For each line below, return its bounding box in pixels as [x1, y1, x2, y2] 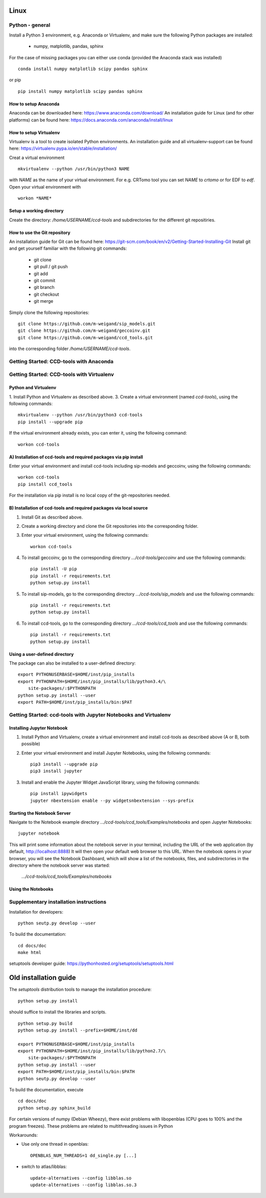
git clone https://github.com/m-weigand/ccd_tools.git [18, 335, 153, 340]
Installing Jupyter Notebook [9, 725, 68, 731]
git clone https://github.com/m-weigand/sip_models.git [18, 321, 156, 326]
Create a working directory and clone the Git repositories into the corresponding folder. [21, 523, 199, 529]
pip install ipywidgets [30, 791, 88, 797]
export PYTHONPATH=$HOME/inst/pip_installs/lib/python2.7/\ [18, 1048, 166, 1054]
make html [18, 950, 41, 956]
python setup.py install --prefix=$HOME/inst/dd [18, 1027, 137, 1033]
